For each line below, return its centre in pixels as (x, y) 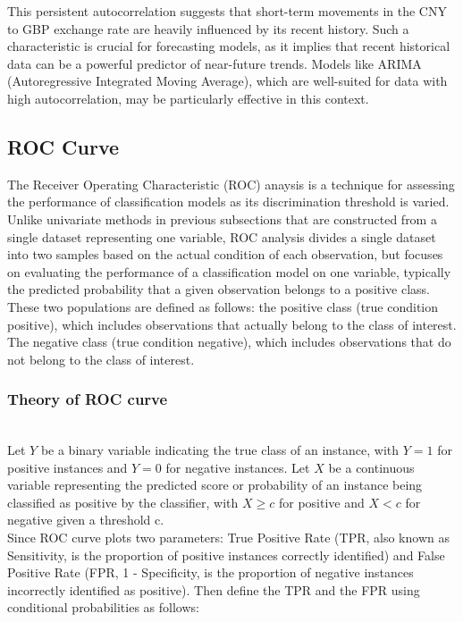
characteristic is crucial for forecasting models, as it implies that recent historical (229, 46)
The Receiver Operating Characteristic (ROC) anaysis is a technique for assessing (231, 184)
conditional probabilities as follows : (103, 607)
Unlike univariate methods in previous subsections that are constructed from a (222, 219)
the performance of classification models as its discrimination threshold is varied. (228, 202)
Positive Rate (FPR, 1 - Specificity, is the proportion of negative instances (210, 572)
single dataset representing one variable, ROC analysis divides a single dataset (222, 236)
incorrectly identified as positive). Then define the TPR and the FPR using (214, 589)
